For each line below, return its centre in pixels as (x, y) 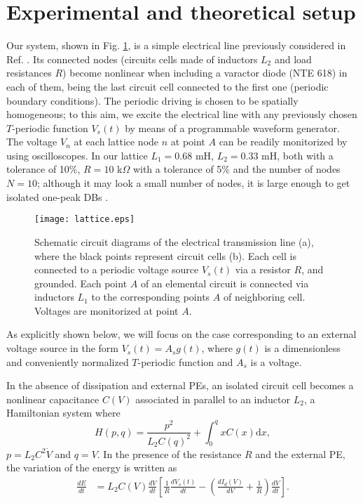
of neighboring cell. (264, 297)
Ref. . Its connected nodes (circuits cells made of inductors (132, 59)
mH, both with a (297, 155)
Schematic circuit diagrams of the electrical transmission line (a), (174, 241)
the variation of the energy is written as (92, 468)
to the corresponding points (151, 297)
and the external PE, (300, 453)
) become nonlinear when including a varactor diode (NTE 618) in (205, 73)
